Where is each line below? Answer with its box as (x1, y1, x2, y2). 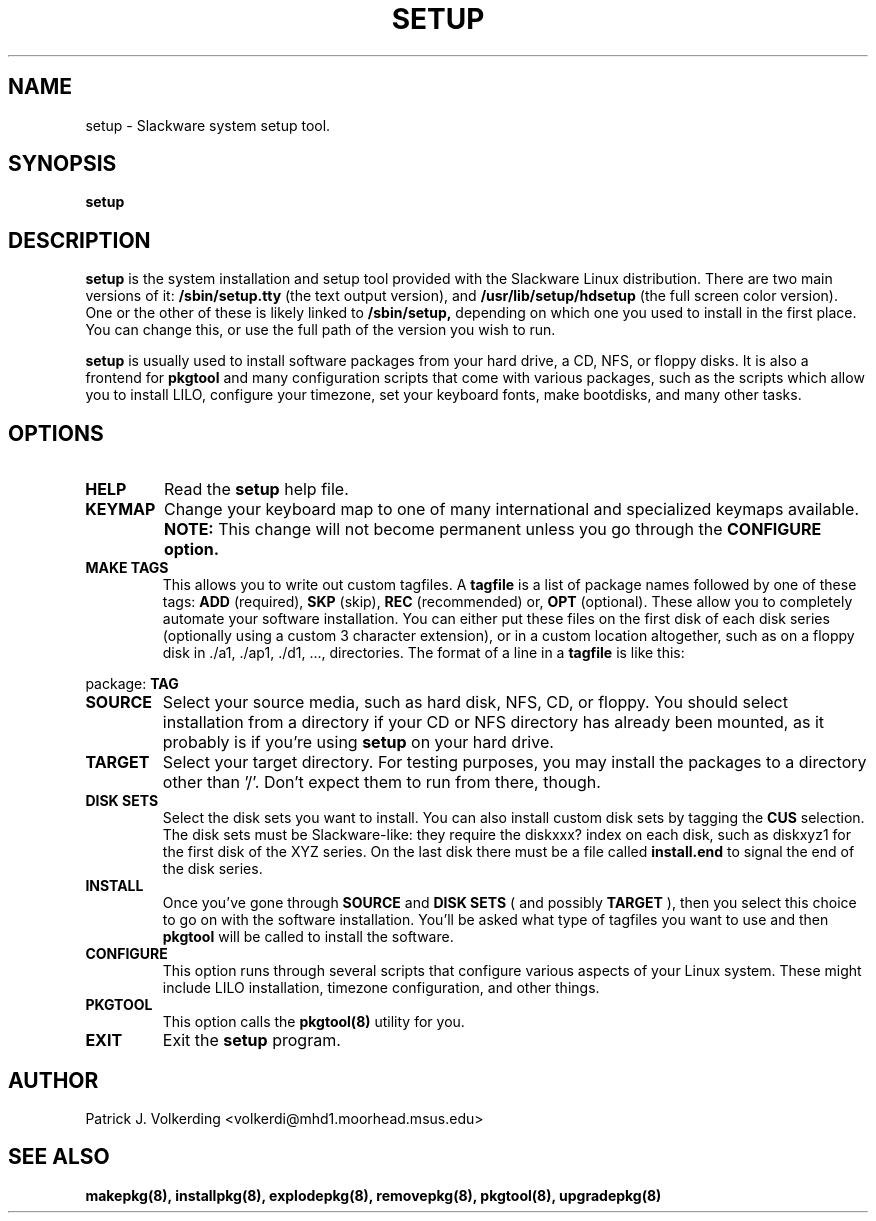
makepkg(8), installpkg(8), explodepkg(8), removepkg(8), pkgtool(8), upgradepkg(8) (85, 1186, 662, 1204)
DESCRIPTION (8, 227, 151, 253)
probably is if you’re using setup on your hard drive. (162, 732, 554, 753)
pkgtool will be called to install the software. (162, 928, 454, 946)
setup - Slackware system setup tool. (85, 116, 331, 134)
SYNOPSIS (8, 151, 117, 177)
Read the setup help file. (163, 479, 349, 500)
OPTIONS (8, 420, 104, 446)
